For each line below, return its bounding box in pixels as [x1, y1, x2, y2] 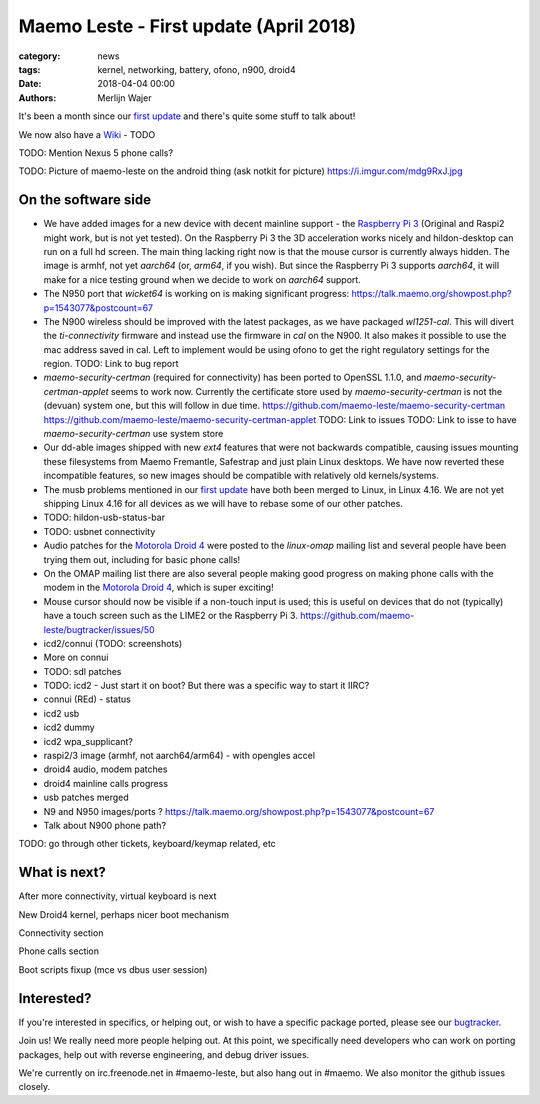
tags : [18, 63, 41, 75]
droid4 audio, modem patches [43, 763, 168, 775]
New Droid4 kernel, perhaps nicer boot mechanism [18, 908, 230, 920]
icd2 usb [43, 707, 80, 719]
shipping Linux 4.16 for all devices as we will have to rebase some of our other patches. [43, 498, 404, 509]
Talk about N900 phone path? [43, 819, 167, 831]
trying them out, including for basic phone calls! [43, 553, 241, 565]
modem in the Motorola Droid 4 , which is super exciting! [43, 581, 274, 594]
